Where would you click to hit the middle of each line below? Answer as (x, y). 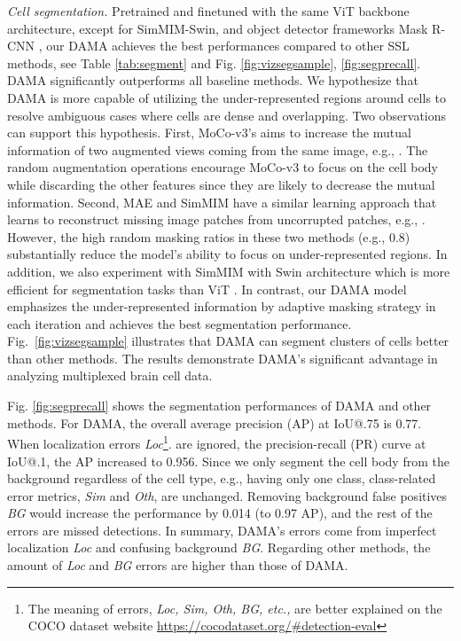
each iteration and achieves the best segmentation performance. (180, 323)
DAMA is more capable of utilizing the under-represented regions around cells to (227, 97)
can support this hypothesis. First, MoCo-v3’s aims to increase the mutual (209, 133)
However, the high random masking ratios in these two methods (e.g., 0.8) (209, 236)
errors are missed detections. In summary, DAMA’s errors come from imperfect (222, 530)
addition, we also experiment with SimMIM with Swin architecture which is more (229, 271)
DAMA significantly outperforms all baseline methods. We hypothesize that (213, 80)
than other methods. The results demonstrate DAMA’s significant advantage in (223, 358)
